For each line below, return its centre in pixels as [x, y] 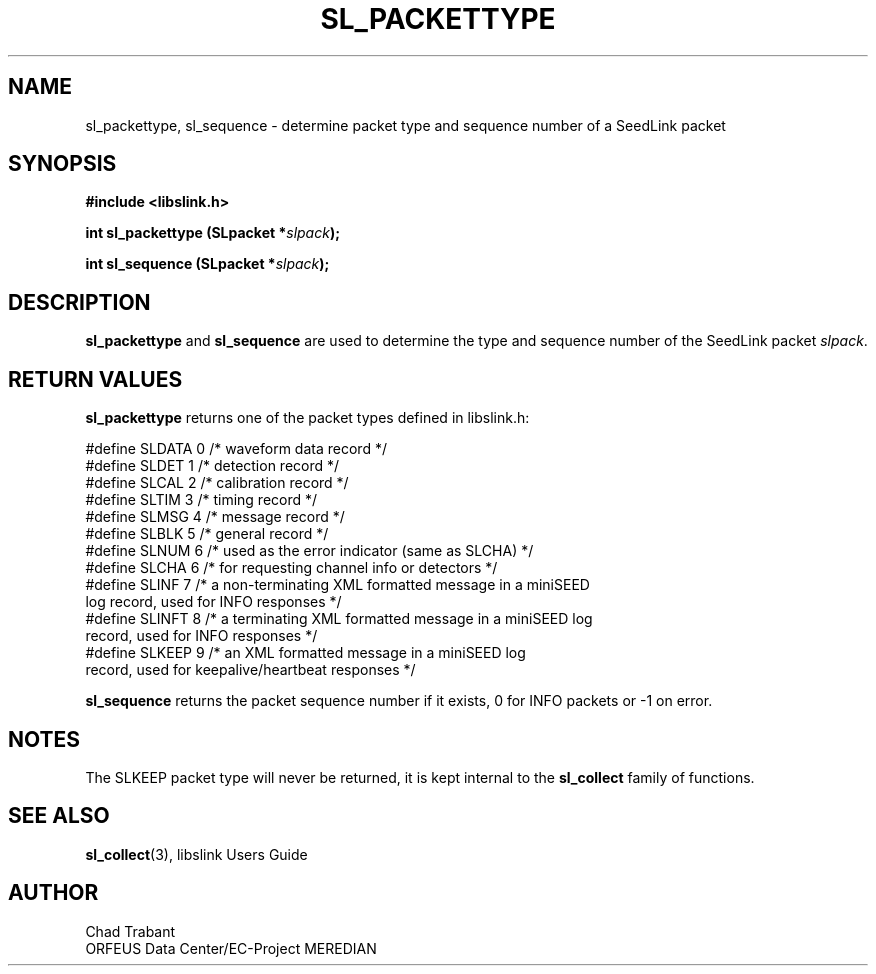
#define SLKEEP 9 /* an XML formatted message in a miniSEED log [305, 653]
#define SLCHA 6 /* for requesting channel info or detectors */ [291, 568]
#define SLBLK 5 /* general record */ [207, 534]
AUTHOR [53, 893]
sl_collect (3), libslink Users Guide [196, 854]
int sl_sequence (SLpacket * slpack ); [207, 264]
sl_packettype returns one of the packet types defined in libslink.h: [307, 418]
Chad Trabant [130, 931]
